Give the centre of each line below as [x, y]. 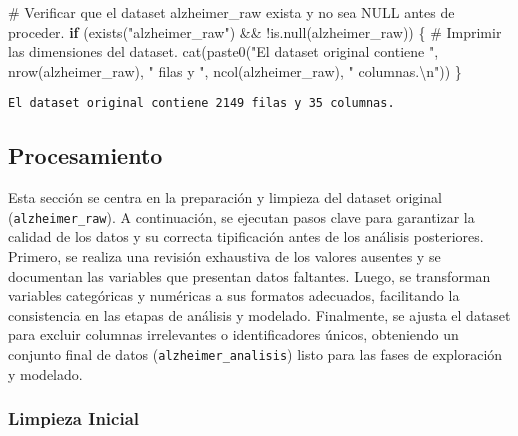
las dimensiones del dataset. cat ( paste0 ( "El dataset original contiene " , [223, 51]
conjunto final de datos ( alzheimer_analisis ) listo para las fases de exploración [255, 354]
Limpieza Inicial [74, 418]
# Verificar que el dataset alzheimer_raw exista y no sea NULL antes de [231, 12]
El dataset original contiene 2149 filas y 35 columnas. [201, 103]
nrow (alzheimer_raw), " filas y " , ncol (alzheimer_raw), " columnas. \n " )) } [235, 70]
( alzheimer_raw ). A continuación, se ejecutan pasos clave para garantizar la [241, 216]
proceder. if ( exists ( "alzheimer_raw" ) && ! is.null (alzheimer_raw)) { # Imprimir [255, 31]
